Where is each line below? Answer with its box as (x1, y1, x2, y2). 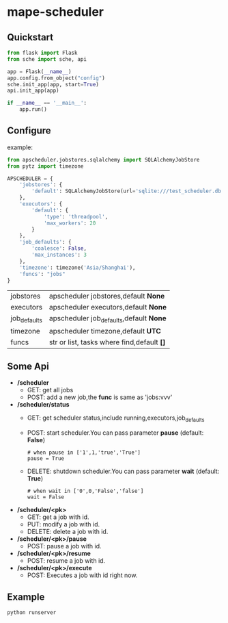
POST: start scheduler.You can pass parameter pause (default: (27, 429, 204, 437)
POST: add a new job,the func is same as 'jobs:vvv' (27, 393, 173, 401)
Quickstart (7, 31, 54, 43)
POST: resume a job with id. (27, 557, 106, 565)
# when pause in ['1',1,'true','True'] (27, 449, 141, 456)
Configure (7, 125, 51, 137)
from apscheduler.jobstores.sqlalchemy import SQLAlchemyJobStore (7, 156, 200, 163)
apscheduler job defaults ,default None (48, 314, 167, 325)
